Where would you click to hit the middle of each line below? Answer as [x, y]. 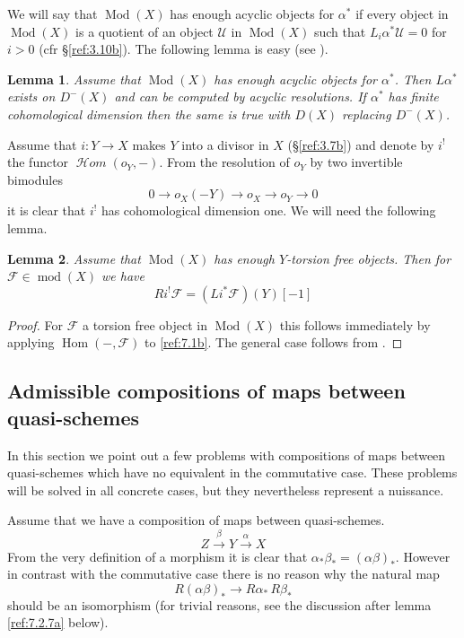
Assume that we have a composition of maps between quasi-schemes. [196, 520]
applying [31, 342]
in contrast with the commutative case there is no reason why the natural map [223, 574]
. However [423, 556]
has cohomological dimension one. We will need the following [268, 210]
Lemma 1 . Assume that [74, 79]
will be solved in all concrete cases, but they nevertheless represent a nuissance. [226, 489]
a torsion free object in [145, 324]
